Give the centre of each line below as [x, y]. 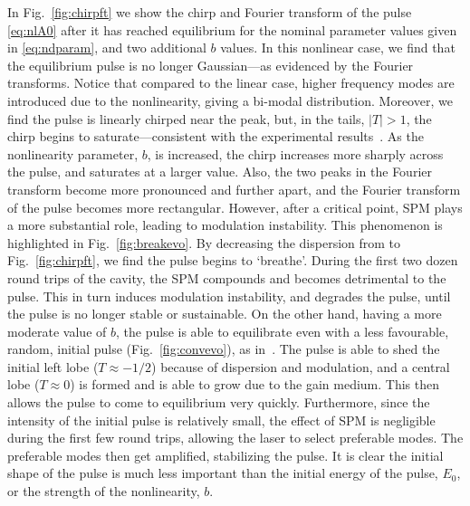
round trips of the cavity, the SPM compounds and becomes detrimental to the [227, 277]
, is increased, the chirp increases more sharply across [295, 153]
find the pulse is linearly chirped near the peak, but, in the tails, [186, 118]
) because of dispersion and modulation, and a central [301, 366]
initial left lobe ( [53, 366]
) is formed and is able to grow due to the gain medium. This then [255, 384]
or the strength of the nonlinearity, [104, 491]
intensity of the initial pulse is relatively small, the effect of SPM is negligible [221, 420]
